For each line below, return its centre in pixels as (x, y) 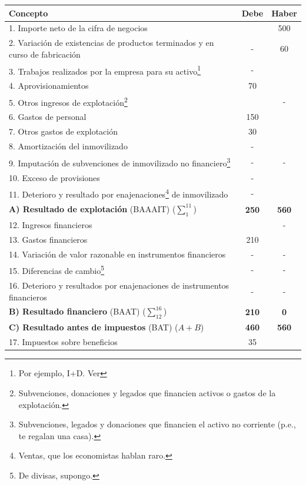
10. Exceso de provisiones (54, 177)
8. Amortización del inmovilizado (68, 146)
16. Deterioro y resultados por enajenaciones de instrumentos (119, 285)
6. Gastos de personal (48, 117)
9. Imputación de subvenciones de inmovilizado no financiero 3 (120, 162)
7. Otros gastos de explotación (63, 131)
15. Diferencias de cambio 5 (57, 270)
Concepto (29, 13)
